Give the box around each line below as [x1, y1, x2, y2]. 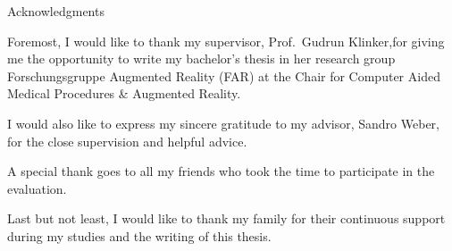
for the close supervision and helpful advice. [7, 131, 247, 150]
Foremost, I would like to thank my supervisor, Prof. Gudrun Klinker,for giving [7, 31, 445, 50]
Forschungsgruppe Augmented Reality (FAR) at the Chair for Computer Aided [7, 66, 440, 85]
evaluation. [7, 179, 67, 197]
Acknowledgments [7, 2, 105, 20]
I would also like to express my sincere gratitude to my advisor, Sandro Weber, [7, 113, 439, 132]
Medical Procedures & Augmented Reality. [7, 84, 241, 103]
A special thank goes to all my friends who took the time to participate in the [7, 162, 435, 180]
